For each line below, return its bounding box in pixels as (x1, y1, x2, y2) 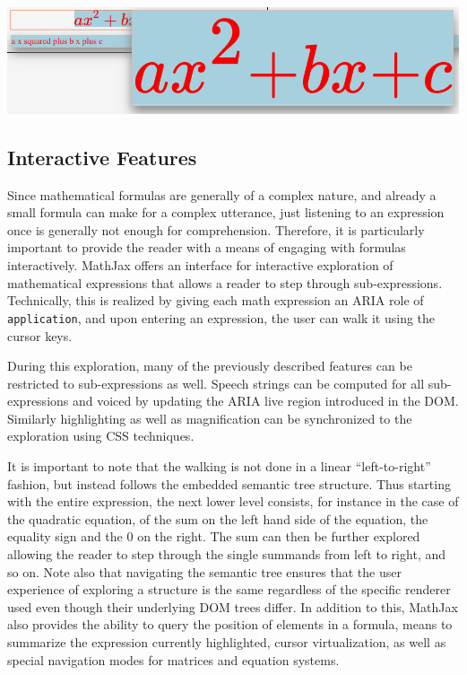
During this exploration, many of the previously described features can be (7, 356, 412, 375)
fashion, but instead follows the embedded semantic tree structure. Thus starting (7, 474, 451, 493)
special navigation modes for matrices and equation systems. (7, 650, 340, 669)
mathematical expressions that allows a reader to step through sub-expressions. (7, 273, 443, 292)
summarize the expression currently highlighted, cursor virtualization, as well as (7, 633, 446, 652)
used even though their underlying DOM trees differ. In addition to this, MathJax (7, 597, 458, 616)
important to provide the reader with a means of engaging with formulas (7, 238, 406, 257)
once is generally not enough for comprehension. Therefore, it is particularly (7, 220, 425, 239)
